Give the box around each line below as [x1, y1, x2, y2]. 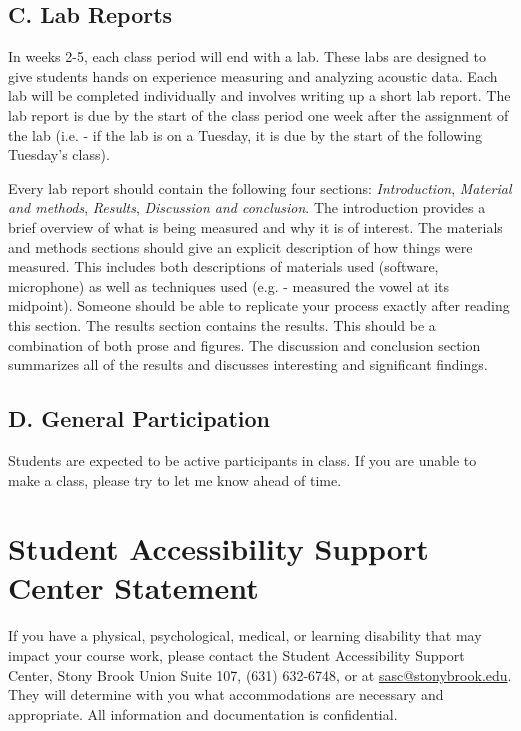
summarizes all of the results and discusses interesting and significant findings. [8, 354, 488, 375]
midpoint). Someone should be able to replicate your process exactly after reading [8, 295, 510, 316]
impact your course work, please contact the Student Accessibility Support [8, 645, 465, 665]
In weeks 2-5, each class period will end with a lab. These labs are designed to [8, 46, 487, 67]
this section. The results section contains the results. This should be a [8, 314, 436, 335]
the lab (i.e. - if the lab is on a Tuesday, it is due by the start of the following [8, 124, 483, 145]
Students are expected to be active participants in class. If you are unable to [8, 449, 477, 470]
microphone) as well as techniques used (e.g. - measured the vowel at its [8, 275, 450, 296]
